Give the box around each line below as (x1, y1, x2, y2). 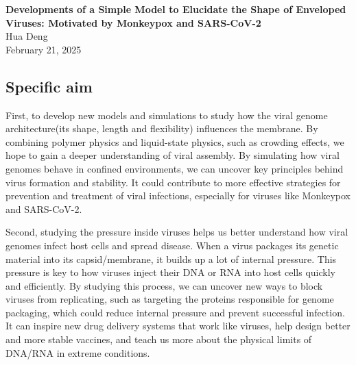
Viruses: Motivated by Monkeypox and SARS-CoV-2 (5, 15, 261, 29)
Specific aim (5, 75, 93, 97)
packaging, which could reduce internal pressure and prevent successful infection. (5, 305, 345, 319)
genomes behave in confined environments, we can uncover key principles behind (5, 161, 344, 175)
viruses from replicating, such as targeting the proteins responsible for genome (5, 292, 334, 306)
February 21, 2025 (5, 42, 82, 56)
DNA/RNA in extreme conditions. (5, 345, 150, 360)
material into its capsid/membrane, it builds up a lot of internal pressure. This (5, 251, 337, 266)
